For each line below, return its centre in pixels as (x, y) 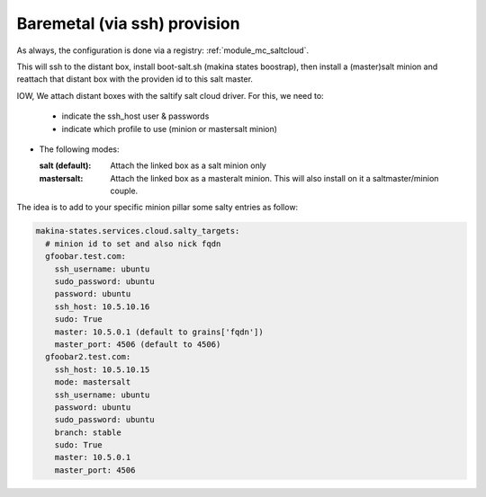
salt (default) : (65, 165)
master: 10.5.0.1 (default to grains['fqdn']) (159, 332)
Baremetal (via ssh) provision (128, 23)
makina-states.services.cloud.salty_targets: (138, 231)
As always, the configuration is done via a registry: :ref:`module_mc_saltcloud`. (163, 50)
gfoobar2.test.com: (88, 357)
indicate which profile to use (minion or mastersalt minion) (170, 129)
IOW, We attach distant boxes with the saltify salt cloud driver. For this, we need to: (170, 95)
